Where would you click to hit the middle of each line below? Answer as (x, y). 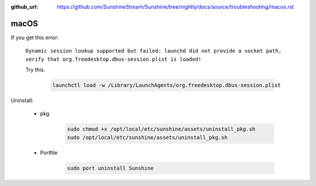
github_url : (24, 7)
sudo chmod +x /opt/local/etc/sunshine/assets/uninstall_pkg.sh (161, 129)
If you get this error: (35, 37)
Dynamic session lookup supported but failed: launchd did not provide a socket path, (154, 51)
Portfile (49, 153)
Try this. (35, 70)
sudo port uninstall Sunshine (110, 168)
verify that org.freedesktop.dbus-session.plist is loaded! (114, 59)
